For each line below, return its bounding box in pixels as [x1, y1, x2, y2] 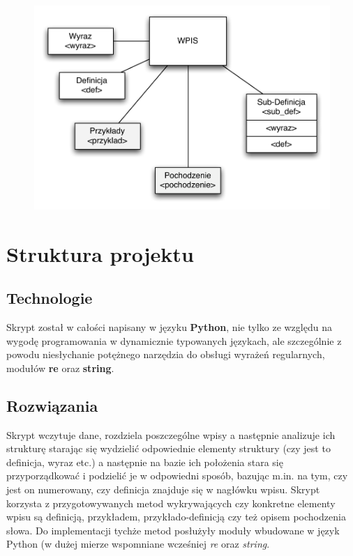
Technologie [6, 287, 93, 309]
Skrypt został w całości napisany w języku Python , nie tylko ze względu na [6, 320, 332, 334]
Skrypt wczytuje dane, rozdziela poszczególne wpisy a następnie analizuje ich [6, 427, 336, 442]
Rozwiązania [6, 394, 98, 416]
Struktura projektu [6, 239, 194, 268]
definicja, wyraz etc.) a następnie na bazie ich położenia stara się [6, 454, 283, 469]
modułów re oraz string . [6, 360, 114, 375]
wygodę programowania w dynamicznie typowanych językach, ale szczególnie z [6, 333, 342, 348]
